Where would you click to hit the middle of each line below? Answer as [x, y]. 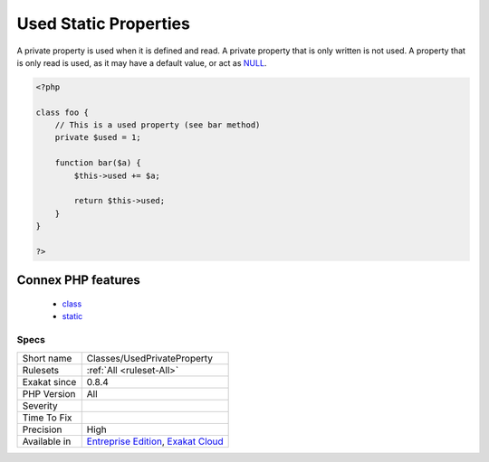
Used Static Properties [103, 24]
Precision [42, 429]
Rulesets [40, 370]
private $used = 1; [98, 137]
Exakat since [49, 382]
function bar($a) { [98, 163]
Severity [40, 405]
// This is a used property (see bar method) [158, 125]
